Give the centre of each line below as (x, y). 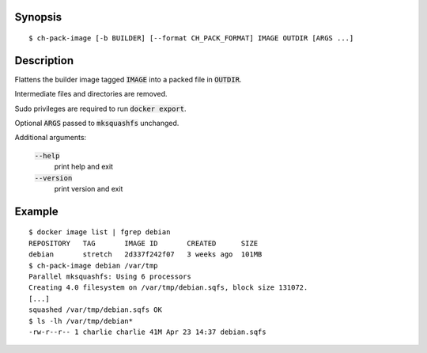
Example (36, 211)
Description (44, 61)
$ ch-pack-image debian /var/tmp (93, 266)
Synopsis (38, 17)
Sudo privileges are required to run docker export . (100, 108)
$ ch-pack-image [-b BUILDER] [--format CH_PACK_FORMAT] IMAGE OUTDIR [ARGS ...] (191, 38)
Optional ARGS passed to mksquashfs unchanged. (97, 123)
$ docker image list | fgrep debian (100, 232)
